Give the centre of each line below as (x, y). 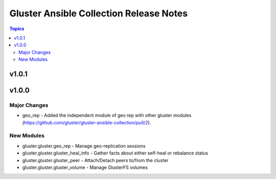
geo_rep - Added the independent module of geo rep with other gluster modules (107, 116)
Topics (17, 29)
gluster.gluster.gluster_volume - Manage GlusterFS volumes (85, 167)
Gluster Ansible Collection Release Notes (99, 13)
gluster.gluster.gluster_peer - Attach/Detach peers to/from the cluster (95, 160)
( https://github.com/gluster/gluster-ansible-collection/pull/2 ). (87, 122)
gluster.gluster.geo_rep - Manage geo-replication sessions (84, 146)
